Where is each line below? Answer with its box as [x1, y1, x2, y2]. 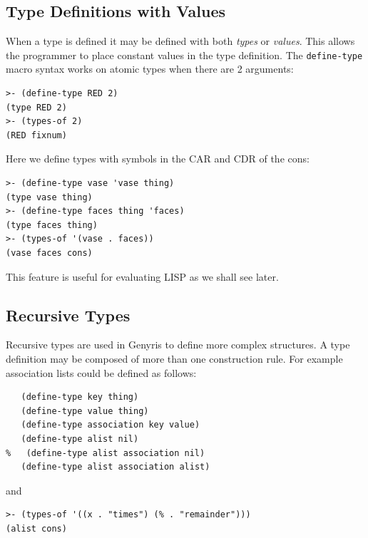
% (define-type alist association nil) [6, 448, 205, 458]
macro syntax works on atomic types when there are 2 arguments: [6, 61, 294, 76]
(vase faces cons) [6, 247, 93, 258]
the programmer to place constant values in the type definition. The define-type [6, 47, 363, 62]
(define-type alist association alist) [21, 462, 210, 472]
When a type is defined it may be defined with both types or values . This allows [6, 33, 355, 48]
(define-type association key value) [21, 420, 200, 430]
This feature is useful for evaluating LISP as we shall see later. [6, 269, 279, 284]
